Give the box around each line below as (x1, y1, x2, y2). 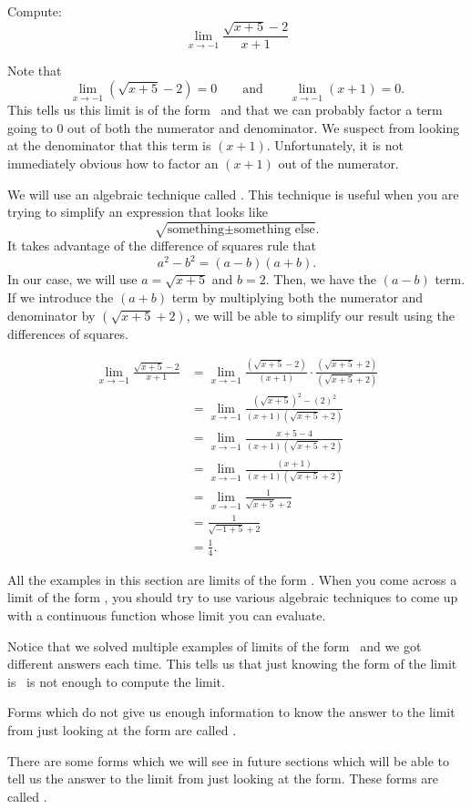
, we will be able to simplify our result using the (186, 305, 455, 324)
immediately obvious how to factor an (7, 154, 219, 173)
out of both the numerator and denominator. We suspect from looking (67, 118, 460, 137)
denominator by (7, 305, 96, 324)
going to (7, 118, 53, 137)
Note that (7, 61, 62, 80)
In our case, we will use (7, 270, 138, 289)
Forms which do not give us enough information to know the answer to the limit (7, 702, 456, 722)
